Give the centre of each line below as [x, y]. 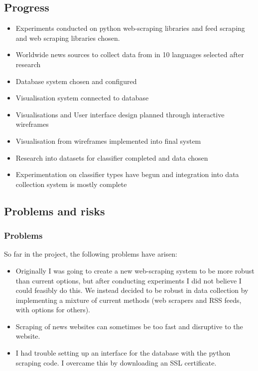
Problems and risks [55, 211]
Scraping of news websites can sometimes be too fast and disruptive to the [129, 326]
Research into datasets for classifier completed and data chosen [112, 157]
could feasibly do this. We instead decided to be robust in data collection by [132, 290]
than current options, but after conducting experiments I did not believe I [129, 280]
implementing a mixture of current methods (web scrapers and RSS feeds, [129, 300]
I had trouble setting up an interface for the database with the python [123, 353]
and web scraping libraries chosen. [68, 38]
